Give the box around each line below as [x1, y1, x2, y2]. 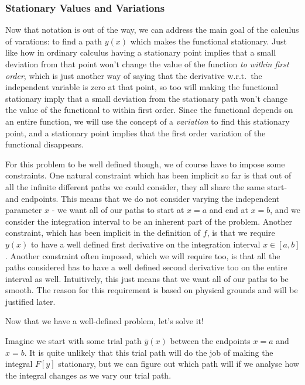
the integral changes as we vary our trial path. [5, 369, 172, 381]
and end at [209, 204, 248, 216]
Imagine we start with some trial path [5, 335, 142, 347]
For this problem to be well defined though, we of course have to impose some [5, 157, 285, 170]
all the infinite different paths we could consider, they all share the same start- [5, 180, 287, 192]
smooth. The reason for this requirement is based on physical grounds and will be [5, 284, 298, 296]
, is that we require [207, 226, 275, 239]
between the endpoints [170, 335, 251, 347]
